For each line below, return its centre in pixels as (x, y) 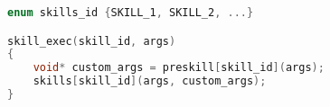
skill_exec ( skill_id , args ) (92, 41)
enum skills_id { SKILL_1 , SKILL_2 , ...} (131, 13)
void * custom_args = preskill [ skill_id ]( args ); (179, 68)
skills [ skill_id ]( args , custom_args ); (150, 81)
